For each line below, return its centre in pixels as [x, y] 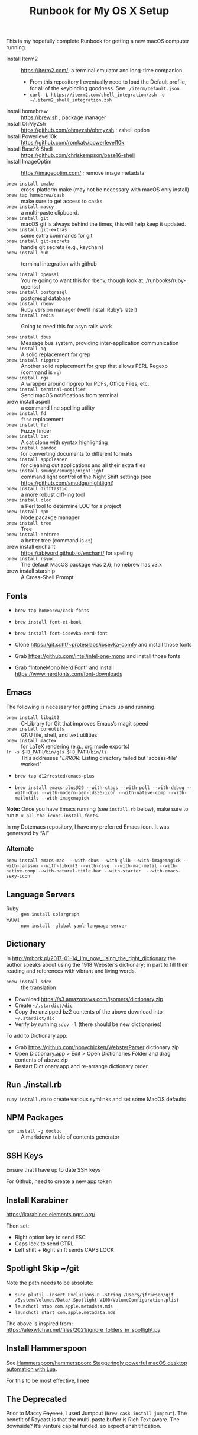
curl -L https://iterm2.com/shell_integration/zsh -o [97, 95]
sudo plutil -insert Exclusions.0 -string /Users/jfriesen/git [94, 1295]
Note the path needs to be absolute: [50, 1283]
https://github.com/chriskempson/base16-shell [78, 155]
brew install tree [29, 523]
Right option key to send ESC [50, 1237]
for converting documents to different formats [77, 454]
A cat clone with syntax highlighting [64, 442]
